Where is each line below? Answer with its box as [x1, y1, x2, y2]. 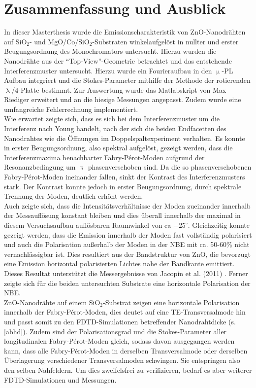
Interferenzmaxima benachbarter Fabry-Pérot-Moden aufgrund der [4, 152, 205, 162]
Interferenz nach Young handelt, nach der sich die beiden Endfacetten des [4, 123, 226, 134]
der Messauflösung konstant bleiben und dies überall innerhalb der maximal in [4, 210, 241, 220]
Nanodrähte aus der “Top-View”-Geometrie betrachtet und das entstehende [4, 55, 232, 66]
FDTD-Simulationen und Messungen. [4, 374, 117, 385]
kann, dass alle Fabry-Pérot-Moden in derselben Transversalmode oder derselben [4, 345, 248, 355]
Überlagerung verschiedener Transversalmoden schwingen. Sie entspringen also [4, 355, 240, 365]
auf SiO [4, 36, 27, 46]
